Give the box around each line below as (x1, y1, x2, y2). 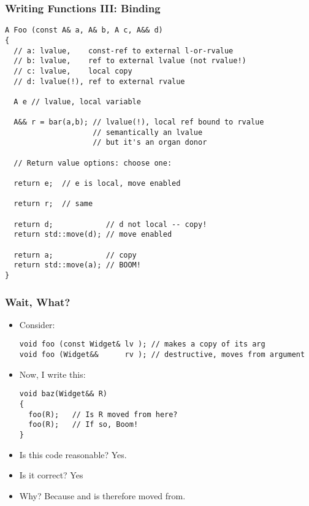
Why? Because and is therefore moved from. (19, 489, 186, 502)
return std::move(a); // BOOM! (13, 261, 141, 270)
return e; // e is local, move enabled (13, 179, 181, 188)
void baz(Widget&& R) (19, 389, 107, 399)
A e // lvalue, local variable (13, 97, 141, 106)
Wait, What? (5, 294, 71, 309)
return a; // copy (13, 250, 137, 259)
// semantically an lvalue (93, 128, 203, 137)
